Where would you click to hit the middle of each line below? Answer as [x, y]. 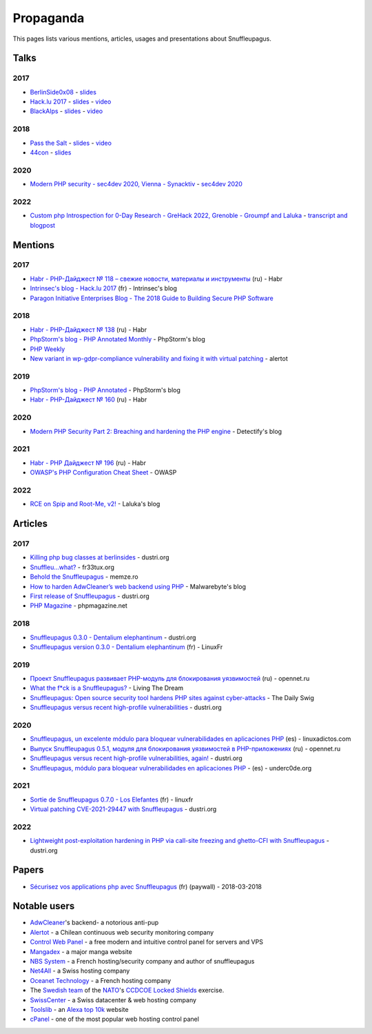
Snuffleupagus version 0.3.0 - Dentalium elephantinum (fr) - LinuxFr [126, 647]
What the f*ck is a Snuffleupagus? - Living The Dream [107, 688]
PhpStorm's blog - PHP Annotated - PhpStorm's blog [105, 390]
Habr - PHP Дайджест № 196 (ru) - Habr [88, 463]
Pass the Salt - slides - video [71, 143]
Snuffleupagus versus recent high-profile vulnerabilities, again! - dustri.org [136, 758]
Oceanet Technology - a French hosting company [101, 980]
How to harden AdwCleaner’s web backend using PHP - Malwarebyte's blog [138, 586]
